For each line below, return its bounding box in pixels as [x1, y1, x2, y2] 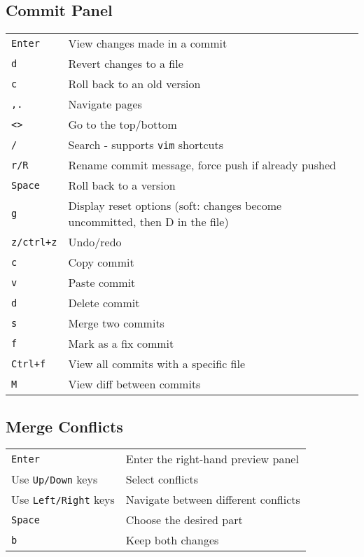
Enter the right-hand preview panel [125, 451, 299, 467]
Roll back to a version [68, 177, 176, 194]
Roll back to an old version [68, 76, 201, 92]
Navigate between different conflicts [125, 491, 300, 508]
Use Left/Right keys [11, 491, 115, 508]
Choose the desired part [125, 512, 243, 528]
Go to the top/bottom [68, 116, 177, 133]
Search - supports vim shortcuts [68, 136, 223, 153]
